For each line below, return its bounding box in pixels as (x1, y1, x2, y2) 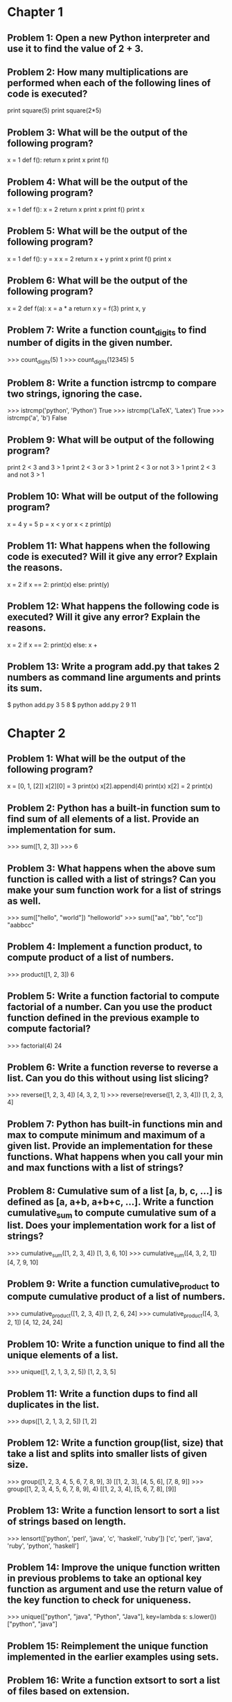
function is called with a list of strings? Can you (7, 873, 216, 885)
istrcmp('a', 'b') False (7, 414, 67, 422)
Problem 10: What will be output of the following (7, 490, 219, 502)
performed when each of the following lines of (7, 77, 211, 89)
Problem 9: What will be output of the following (7, 433, 215, 445)
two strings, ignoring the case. (7, 388, 143, 399)
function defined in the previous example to (7, 1012, 199, 1024)
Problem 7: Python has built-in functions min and (7, 1118, 223, 1130)
